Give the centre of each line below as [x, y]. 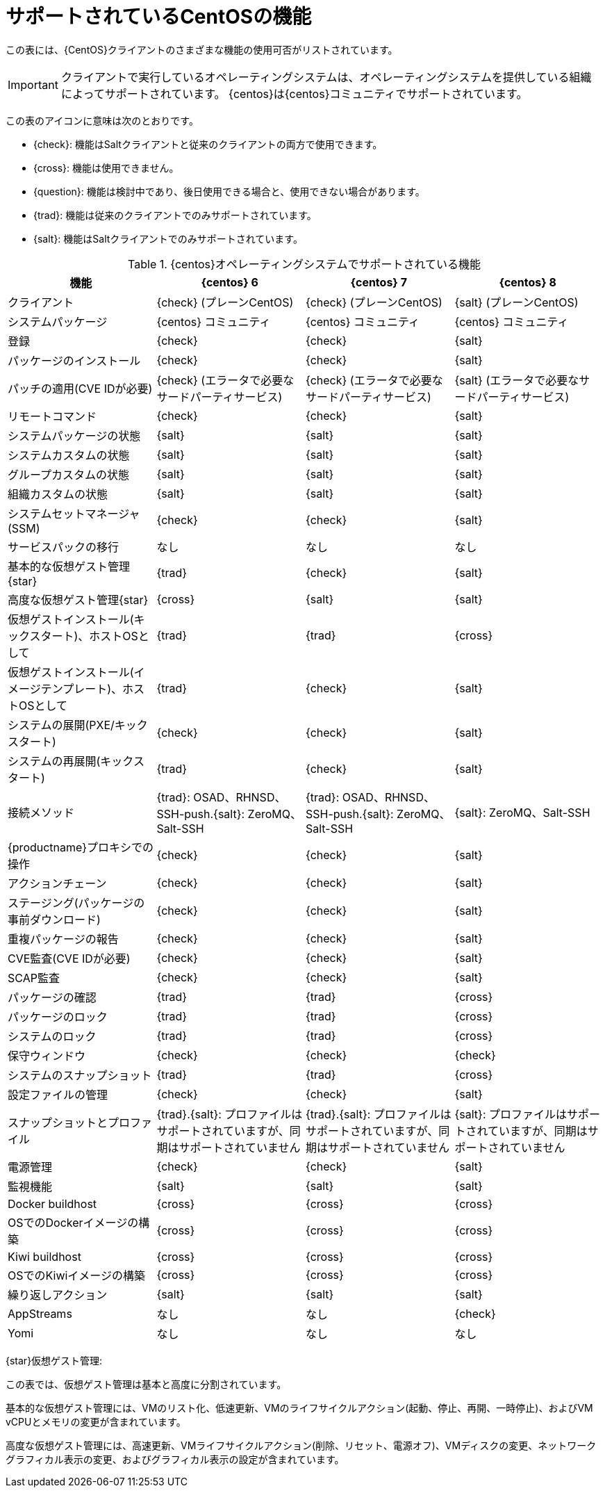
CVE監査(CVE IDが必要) [69, 958]
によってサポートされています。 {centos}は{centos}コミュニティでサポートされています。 [294, 93]
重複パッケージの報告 [63, 939]
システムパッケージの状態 [74, 435]
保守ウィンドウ [47, 1055]
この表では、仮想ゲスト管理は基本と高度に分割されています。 [146, 1384]
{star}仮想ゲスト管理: [54, 1360]
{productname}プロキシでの [81, 847]
